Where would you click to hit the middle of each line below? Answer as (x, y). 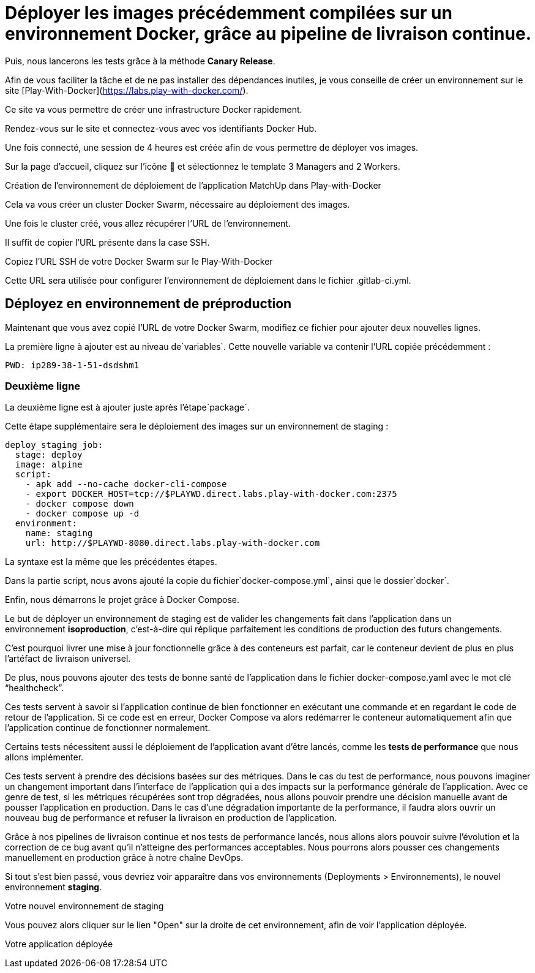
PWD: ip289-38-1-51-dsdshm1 (72, 365)
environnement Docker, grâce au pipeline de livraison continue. (268, 34)
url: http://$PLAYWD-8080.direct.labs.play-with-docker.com (173, 543)
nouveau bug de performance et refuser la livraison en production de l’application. (171, 818)
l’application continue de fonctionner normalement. (108, 728)
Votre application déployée (59, 944)
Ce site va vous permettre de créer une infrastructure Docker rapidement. (154, 109)
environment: (46, 524)
